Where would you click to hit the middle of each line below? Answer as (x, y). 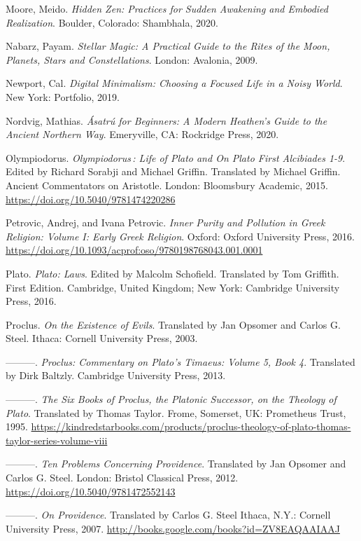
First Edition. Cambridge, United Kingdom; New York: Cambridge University (173, 287)
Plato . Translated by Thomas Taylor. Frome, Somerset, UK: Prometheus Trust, (176, 412)
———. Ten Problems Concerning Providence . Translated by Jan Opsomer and (176, 464)
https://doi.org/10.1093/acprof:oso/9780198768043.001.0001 (134, 250)
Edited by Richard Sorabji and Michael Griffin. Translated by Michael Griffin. (173, 171)
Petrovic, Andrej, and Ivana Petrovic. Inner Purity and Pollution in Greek (165, 222)
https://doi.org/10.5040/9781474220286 (91, 199)
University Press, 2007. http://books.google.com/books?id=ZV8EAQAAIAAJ (173, 528)
